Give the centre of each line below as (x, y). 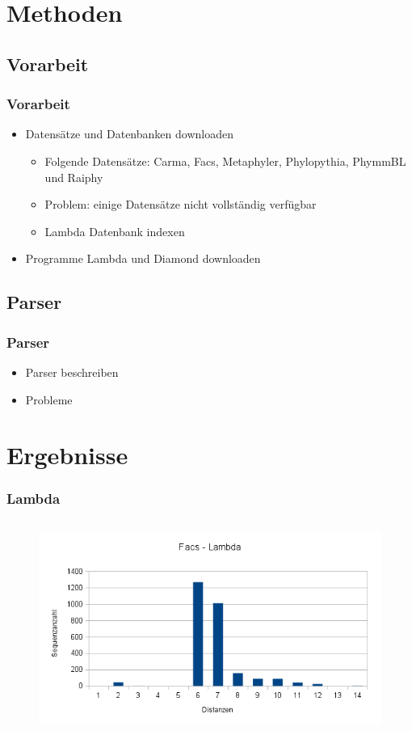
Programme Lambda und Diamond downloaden (143, 258)
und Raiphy (74, 177)
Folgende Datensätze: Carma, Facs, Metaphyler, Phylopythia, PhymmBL (225, 161)
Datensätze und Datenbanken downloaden (129, 134)
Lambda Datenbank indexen (115, 231)
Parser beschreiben (72, 372)
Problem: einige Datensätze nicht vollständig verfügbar (181, 204)
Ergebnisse (67, 455)
